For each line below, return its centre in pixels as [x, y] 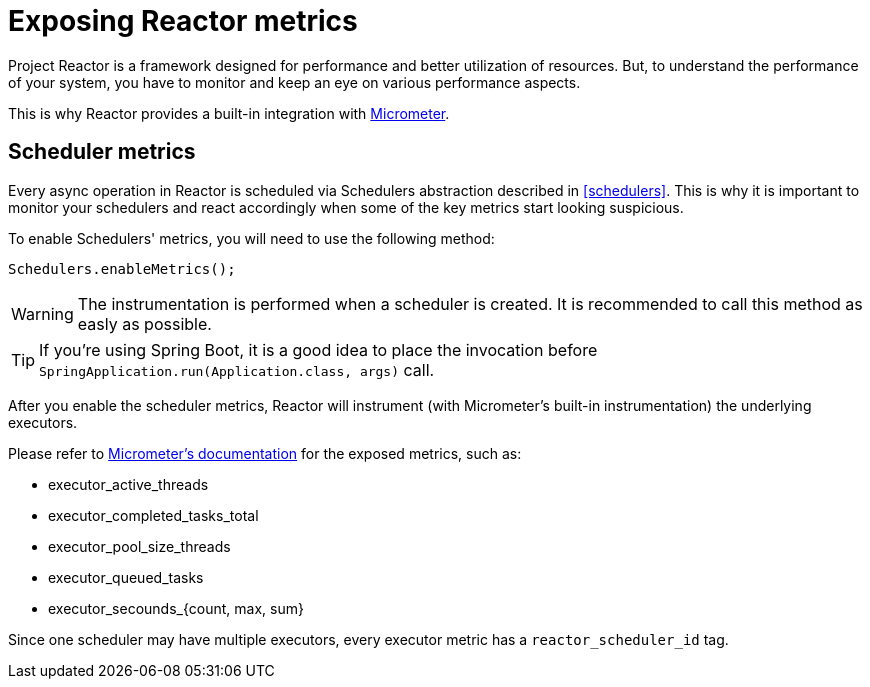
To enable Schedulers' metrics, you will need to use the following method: [251, 238]
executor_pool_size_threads [139, 546]
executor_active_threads [128, 484]
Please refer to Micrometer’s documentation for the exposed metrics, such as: [265, 453]
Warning [42, 313]
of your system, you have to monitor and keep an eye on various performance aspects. [294, 82]
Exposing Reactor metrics [183, 21]
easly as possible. [144, 323]
